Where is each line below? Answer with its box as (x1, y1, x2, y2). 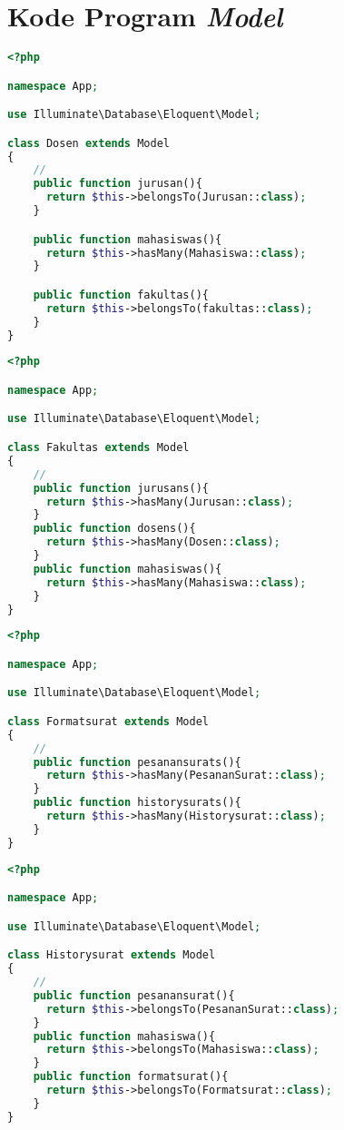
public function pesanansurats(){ (33, 755, 241, 769)
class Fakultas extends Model (7, 441, 190, 454)
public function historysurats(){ (33, 796, 241, 810)
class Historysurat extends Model (7, 948, 216, 962)
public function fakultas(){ (33, 288, 209, 301)
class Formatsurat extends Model (7, 714, 209, 728)
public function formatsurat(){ (33, 1070, 229, 1084)
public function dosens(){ (33, 522, 196, 536)
